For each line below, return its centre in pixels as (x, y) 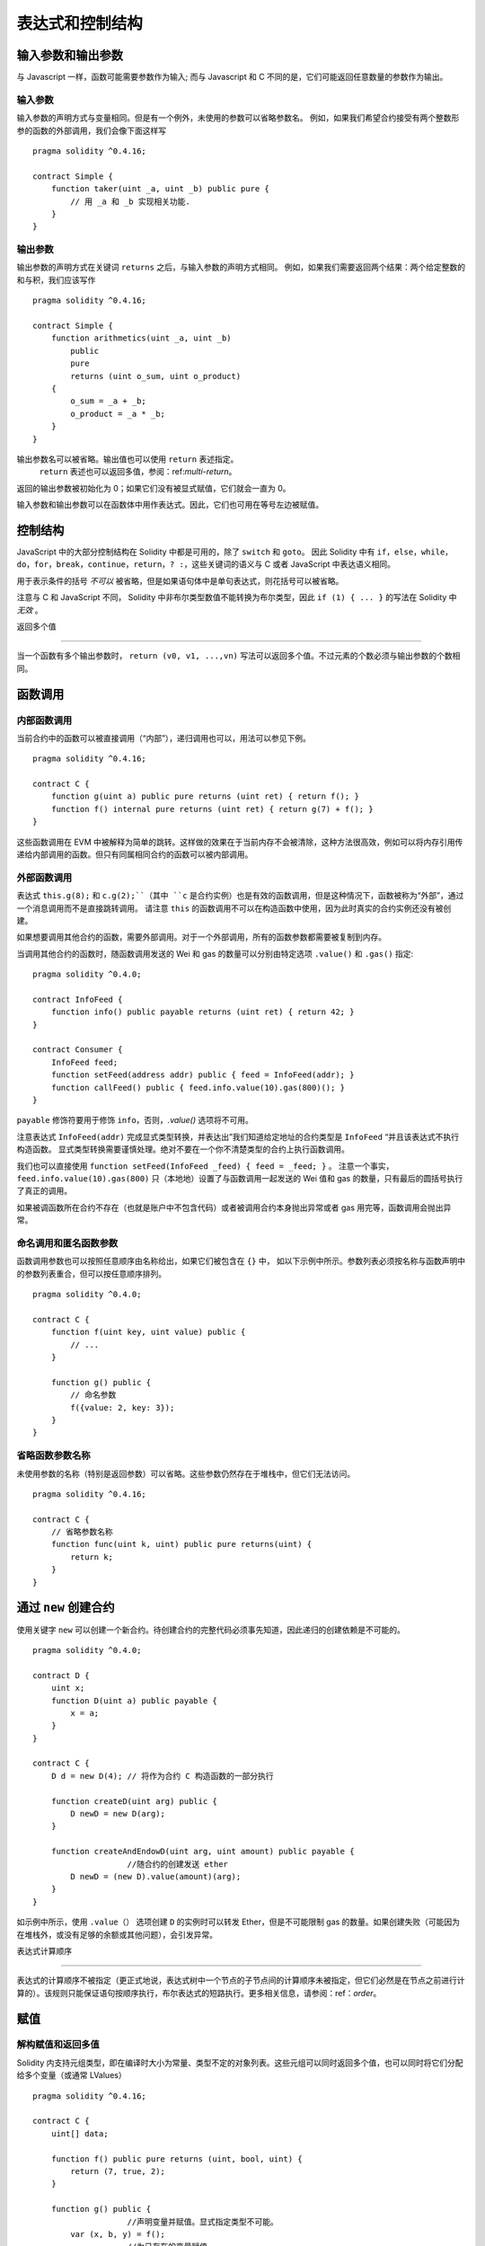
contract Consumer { (78, 1050)
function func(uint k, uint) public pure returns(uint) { (181, 1544)
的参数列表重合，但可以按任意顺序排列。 (91, 1273)
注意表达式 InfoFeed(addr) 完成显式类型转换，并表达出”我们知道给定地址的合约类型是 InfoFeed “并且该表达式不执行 (238, 1136)
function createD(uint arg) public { (134, 1801)
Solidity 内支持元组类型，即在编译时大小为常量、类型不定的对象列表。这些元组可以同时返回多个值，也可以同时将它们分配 (240, 2063)
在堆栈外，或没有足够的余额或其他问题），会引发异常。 (117, 1934)
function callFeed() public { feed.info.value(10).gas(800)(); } (198, 1088)
